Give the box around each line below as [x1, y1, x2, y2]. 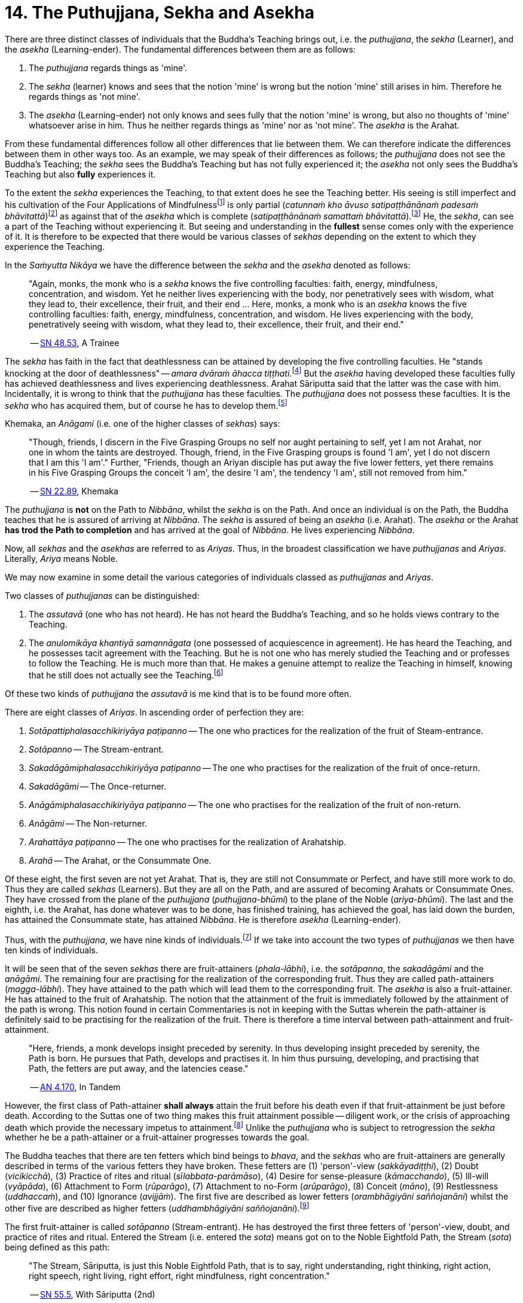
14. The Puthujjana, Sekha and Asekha [5, 2, 315, 23]
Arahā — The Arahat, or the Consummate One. [29, 855, 212, 866]
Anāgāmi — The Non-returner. [29, 818, 147, 829]
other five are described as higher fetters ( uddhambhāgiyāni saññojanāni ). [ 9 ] [5, 1201, 310, 1213]
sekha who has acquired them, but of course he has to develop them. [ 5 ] [5, 398, 288, 411]
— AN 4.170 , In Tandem [30, 1081, 121, 1092]
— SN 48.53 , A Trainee [30, 338, 120, 348]
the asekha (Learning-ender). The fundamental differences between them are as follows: [5, 44, 356, 54]
